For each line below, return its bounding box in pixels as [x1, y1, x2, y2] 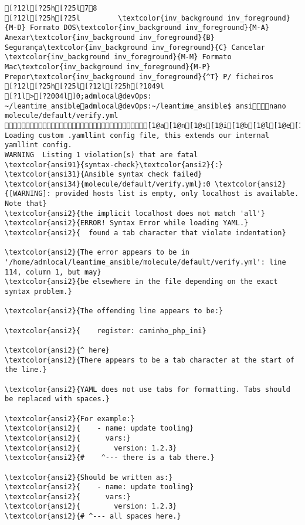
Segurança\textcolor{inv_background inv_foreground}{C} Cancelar [5, 43, 265, 52]
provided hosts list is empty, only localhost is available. [55, 189, 299, 198]
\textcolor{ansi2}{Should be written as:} [5, 473, 173, 482]
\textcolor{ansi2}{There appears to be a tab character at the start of [5, 355, 294, 364]
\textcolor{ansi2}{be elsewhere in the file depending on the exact [5, 277, 278, 286]
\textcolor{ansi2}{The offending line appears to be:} [5, 307, 223, 316]
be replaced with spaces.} [5, 395, 110, 404]
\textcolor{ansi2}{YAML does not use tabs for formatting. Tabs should [5, 385, 290, 394]
